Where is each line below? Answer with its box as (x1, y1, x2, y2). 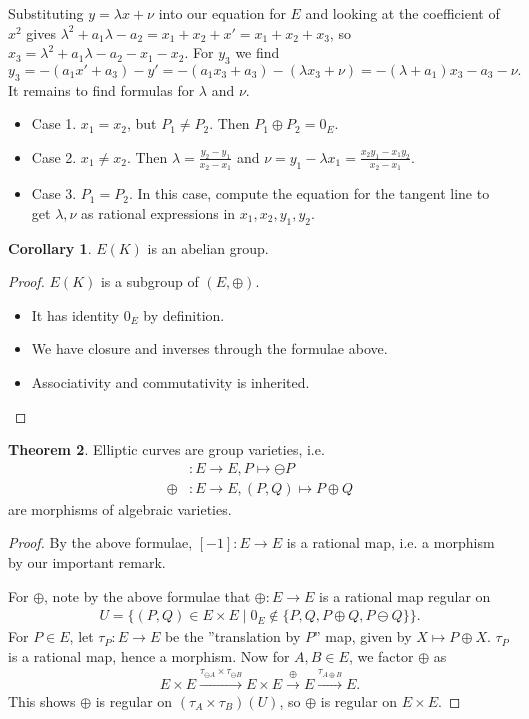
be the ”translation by (164, 626, 301, 647)
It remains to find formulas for (8, 79, 195, 100)
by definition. (143, 304, 225, 325)
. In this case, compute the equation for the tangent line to (128, 183, 490, 204)
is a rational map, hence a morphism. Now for (8, 645, 290, 666)
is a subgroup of (100, 271, 199, 292)
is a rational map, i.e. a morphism (286, 532, 495, 553)
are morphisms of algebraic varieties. (8, 498, 232, 519)
